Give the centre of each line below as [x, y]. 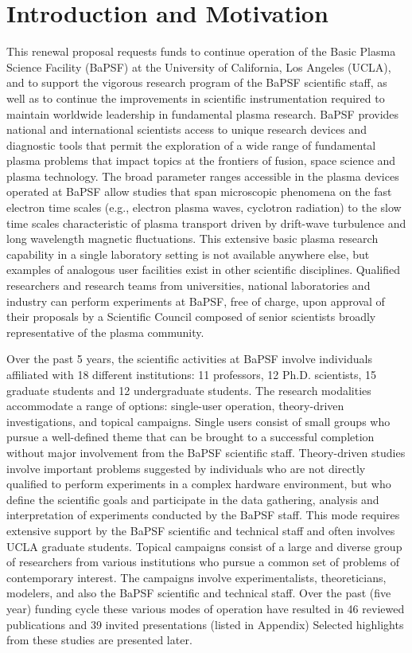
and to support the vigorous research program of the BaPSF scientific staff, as [197, 82]
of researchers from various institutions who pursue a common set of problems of [203, 562]
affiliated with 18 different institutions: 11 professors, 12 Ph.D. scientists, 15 [192, 374]
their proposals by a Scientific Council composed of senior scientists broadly [191, 317]
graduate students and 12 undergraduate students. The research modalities [189, 390]
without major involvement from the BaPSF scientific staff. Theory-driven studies [206, 452]
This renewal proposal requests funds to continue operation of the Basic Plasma [201, 51]
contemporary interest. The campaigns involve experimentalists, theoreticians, [196, 577]
